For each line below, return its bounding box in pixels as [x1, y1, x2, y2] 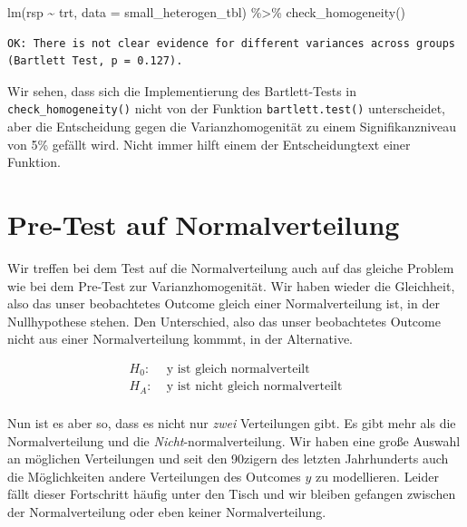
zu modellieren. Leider [315, 466, 439, 485]
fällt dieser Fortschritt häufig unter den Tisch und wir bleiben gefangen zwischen [7, 484, 456, 503]
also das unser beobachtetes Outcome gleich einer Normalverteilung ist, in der [7, 294, 440, 313]
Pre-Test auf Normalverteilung [7, 206, 400, 242]
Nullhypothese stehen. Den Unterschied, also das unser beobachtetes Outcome [7, 311, 441, 330]
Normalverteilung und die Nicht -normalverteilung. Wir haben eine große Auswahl [7, 431, 461, 450]
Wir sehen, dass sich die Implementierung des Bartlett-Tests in [7, 81, 357, 100]
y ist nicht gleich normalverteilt [166, 380, 343, 394]
